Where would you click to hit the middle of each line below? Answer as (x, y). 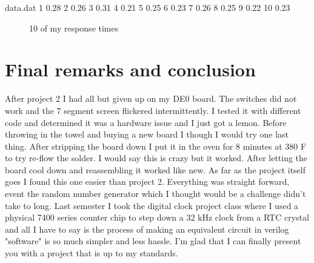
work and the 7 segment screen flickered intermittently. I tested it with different (153, 110)
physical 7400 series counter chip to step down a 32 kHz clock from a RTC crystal (157, 217)
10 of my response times (74, 28)
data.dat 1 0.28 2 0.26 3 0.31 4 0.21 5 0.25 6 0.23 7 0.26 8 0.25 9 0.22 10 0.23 (148, 7)
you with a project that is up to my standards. (92, 253)
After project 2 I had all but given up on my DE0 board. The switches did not (151, 98)
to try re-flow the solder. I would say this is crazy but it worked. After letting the (156, 158)
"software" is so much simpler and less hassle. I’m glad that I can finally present (153, 241)
